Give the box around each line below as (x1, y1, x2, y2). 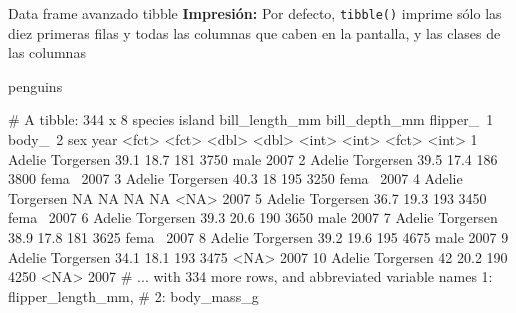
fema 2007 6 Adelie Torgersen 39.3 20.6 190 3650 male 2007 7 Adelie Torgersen (8, 207, 498, 228)
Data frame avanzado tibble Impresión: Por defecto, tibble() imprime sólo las (8, 3, 502, 23)
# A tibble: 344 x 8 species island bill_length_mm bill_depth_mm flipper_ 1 (8, 109, 494, 130)
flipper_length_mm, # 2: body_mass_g (8, 285, 259, 306)
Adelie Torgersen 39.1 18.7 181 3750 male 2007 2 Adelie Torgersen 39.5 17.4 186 (8, 148, 498, 169)
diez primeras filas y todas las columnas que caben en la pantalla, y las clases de (8, 22, 501, 43)
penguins (8, 75, 63, 96)
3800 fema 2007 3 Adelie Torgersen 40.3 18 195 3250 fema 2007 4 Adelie (8, 168, 463, 189)
